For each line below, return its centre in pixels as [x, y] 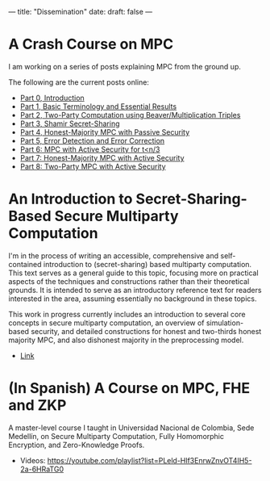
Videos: [33, 460]
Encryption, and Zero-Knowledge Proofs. [77, 445]
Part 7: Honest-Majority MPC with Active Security [102, 157]
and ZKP [37, 406]
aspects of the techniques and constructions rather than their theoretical [129, 281]
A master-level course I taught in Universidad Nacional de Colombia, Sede [131, 428]
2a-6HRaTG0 [42, 469]
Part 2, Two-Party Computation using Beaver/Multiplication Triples [130, 115]
